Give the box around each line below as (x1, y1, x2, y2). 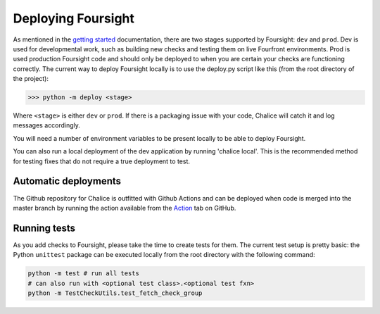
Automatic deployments (13, 175, 122, 187)
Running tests (13, 222, 76, 234)
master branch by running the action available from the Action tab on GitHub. (13, 203, 236, 212)
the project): (13, 75, 49, 83)
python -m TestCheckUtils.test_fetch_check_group (27, 289, 203, 297)
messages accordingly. (13, 121, 80, 130)
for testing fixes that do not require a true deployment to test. (13, 157, 190, 165)
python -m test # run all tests (27, 270, 140, 277)
